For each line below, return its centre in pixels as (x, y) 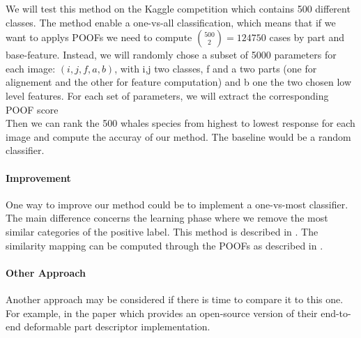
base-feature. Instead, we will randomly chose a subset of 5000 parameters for (171, 55)
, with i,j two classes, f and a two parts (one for (216, 68)
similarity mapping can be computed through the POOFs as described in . (164, 245)
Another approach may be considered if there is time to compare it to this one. (175, 299)
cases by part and (307, 37)
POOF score (32, 109)
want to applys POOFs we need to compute (99, 37)
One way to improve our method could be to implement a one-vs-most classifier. (177, 204)
